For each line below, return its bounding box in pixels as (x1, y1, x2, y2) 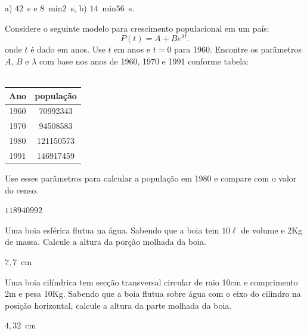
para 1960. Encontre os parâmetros (174, 43, 302, 56)
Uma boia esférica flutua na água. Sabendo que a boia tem (5, 223, 219, 236)
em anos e (114, 43, 151, 56)
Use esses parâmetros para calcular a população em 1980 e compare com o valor (5, 172, 297, 185)
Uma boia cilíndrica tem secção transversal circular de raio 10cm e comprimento (5, 275, 298, 288)
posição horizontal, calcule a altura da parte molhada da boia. (5, 299, 232, 311)
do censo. (5, 183, 39, 196)
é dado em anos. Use (30, 43, 106, 56)
